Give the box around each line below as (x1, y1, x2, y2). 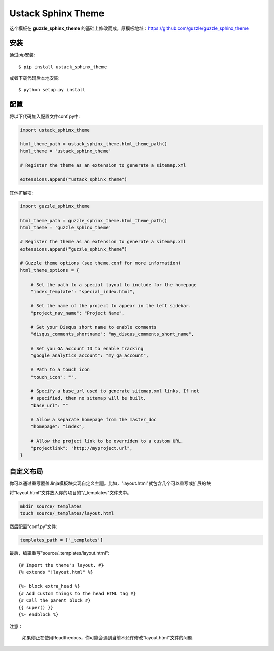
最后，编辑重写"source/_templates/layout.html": (9, 550, 109, 556)
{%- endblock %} (18, 612, 59, 617)
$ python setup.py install (18, 87, 86, 92)
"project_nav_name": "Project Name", (30, 310, 125, 316)
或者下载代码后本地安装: (9, 75, 60, 81)
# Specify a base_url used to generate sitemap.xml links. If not (30, 388, 200, 394)
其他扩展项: (9, 190, 33, 196)
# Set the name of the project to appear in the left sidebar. (30, 303, 192, 308)
